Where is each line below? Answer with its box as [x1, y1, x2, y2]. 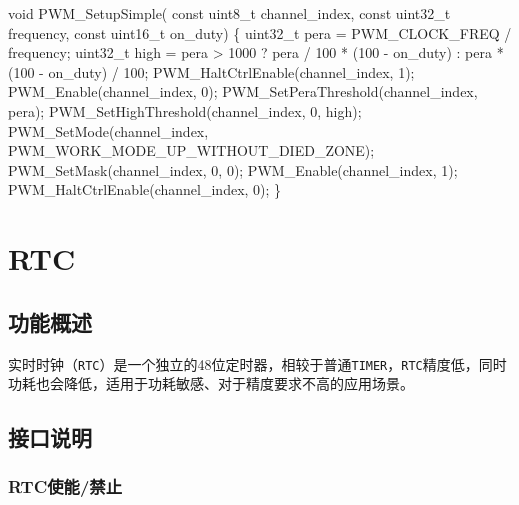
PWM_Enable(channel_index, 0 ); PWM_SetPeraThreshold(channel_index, [8, 81, 478, 102]
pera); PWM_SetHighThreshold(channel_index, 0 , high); [8, 100, 362, 121]
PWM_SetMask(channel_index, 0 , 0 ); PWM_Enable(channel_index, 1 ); [8, 159, 458, 180]
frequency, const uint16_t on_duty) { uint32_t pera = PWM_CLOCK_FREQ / [8, 22, 512, 43]
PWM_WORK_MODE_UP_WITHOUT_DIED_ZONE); [8, 140, 375, 161]
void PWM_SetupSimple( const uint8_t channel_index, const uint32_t [8, 3, 451, 23]
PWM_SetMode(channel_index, [8, 120, 209, 141]
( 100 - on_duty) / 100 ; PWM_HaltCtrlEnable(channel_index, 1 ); [8, 61, 415, 82]
